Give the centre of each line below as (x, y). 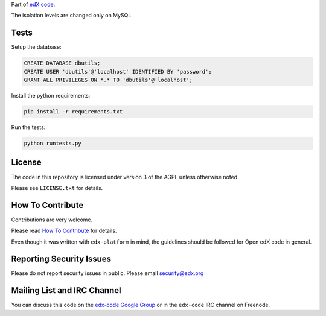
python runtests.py (53, 143)
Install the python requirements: (51, 96)
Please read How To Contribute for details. (64, 231)
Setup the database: (36, 47)
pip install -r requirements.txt (73, 112)
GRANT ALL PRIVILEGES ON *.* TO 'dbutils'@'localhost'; (108, 80)
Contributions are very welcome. (52, 220)
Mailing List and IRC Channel (66, 290)
